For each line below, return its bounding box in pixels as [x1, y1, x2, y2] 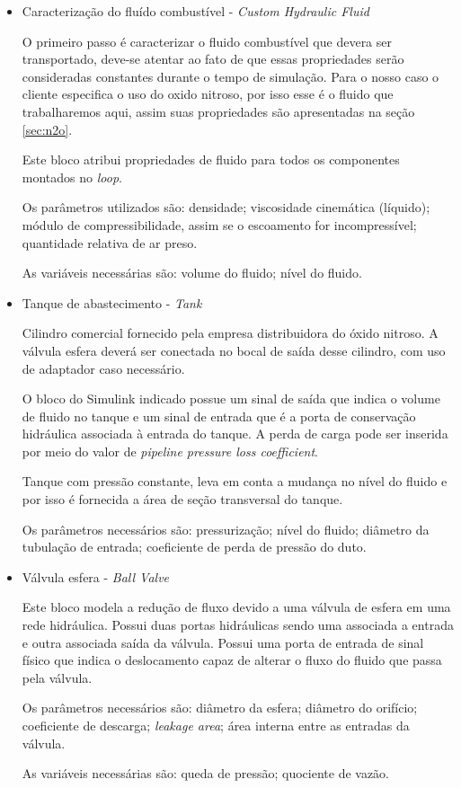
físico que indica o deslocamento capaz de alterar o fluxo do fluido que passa [22, 651, 442, 669]
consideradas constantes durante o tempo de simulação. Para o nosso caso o [22, 66, 439, 85]
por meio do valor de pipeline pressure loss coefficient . [22, 441, 319, 460]
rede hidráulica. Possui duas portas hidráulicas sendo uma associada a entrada [22, 615, 454, 634]
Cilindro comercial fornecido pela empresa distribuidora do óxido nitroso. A [22, 323, 439, 342]
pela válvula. [22, 668, 93, 686]
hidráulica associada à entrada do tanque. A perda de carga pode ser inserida [22, 424, 448, 443]
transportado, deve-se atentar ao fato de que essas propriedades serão [22, 49, 404, 68]
